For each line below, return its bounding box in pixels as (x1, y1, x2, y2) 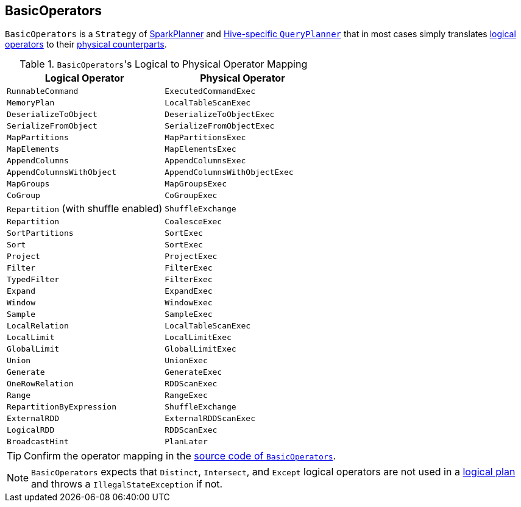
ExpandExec (165, 286, 213, 296)
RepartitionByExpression (7, 402, 117, 412)
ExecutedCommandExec (165, 87, 255, 96)
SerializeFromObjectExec (165, 121, 275, 131)
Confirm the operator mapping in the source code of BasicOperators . (24, 450, 336, 463)
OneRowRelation (7, 379, 74, 389)
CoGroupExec (165, 191, 218, 200)
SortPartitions (7, 229, 74, 238)
